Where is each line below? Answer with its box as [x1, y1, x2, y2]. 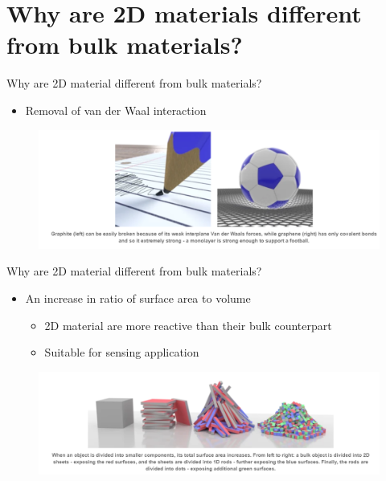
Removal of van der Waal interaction [25, 101, 207, 118]
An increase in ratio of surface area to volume [25, 289, 251, 306]
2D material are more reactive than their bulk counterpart [44, 316, 332, 333]
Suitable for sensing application [44, 344, 199, 361]
